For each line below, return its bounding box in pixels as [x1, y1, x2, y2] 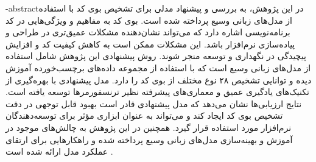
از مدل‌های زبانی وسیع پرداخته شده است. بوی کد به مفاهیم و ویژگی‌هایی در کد [5, 13, 292, 26]
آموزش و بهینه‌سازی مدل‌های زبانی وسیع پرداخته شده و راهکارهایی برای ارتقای [5, 133, 293, 146]
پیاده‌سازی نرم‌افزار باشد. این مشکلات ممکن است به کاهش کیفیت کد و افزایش [5, 37, 295, 50]
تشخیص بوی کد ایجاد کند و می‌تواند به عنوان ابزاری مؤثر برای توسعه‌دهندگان [5, 109, 283, 122]
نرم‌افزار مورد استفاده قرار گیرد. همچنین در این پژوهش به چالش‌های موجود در [5, 121, 292, 133]
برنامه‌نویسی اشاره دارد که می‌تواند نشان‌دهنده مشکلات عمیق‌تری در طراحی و [5, 26, 290, 38]
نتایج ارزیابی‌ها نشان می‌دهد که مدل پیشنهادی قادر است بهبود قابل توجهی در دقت [5, 97, 302, 110]
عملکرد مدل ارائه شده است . [5, 145, 113, 158]
